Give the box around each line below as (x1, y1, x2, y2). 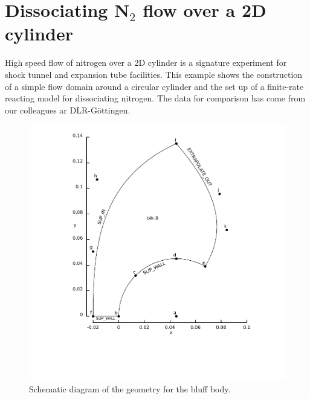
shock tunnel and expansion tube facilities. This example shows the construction (5, 68, 303, 80)
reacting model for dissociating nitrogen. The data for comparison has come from (5, 92, 306, 104)
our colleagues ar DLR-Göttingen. (5, 103, 131, 116)
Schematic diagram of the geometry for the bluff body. (29, 382, 231, 395)
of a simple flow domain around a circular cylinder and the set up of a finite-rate (5, 80, 304, 92)
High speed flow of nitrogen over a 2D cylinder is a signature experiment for (5, 56, 287, 69)
